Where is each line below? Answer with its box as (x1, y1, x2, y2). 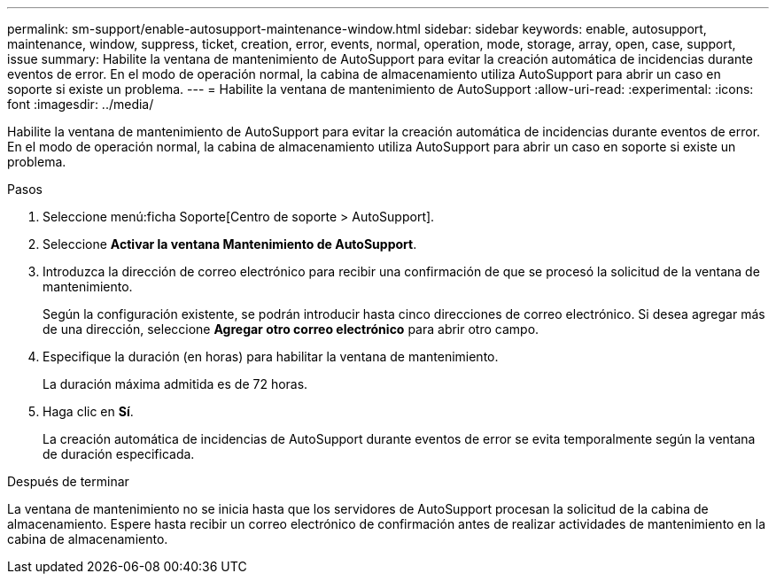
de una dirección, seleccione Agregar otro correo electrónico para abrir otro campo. (43, 321, 539, 337)
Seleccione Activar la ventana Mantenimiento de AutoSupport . (43, 236, 417, 252)
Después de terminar (7, 474, 129, 489)
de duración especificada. (43, 446, 195, 461)
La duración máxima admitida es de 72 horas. (43, 376, 308, 391)
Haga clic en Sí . (43, 404, 134, 419)
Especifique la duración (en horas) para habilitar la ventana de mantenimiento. (43, 349, 499, 364)
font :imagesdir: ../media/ (7, 97, 154, 112)
